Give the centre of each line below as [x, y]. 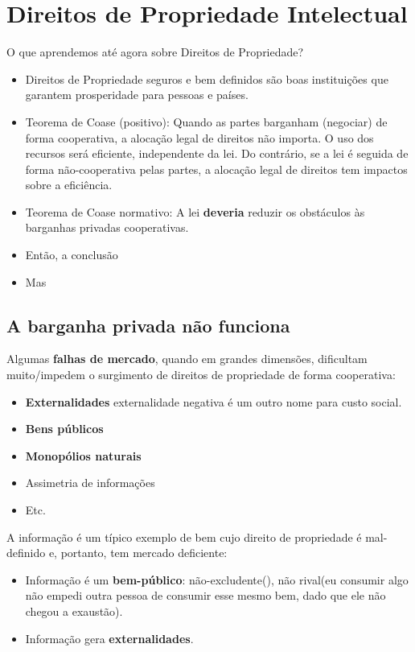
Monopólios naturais [83, 455]
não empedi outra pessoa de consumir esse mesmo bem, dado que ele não [205, 595]
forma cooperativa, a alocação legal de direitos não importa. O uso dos [199, 137]
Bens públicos [64, 429]
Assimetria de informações [90, 483]
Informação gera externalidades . [109, 638]
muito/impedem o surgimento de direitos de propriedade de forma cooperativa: [201, 375]
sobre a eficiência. [69, 185]
